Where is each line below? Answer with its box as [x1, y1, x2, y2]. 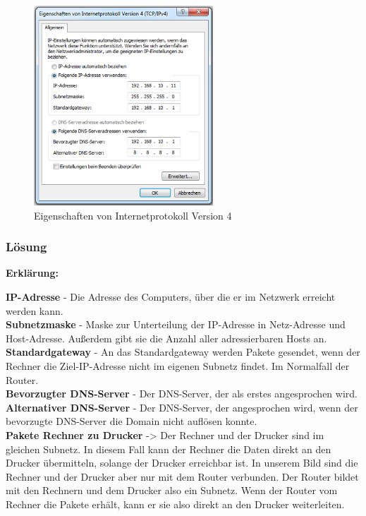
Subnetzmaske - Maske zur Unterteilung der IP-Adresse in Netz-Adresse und [6, 317, 346, 332]
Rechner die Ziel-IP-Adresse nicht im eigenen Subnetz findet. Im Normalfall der [6, 358, 350, 373]
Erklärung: [6, 265, 59, 280]
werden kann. [6, 303, 63, 318]
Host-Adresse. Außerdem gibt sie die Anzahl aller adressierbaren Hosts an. [6, 330, 327, 345]
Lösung [6, 238, 47, 256]
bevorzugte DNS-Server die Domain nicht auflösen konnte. [6, 414, 257, 428]
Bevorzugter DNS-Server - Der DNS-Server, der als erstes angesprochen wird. [6, 386, 358, 401]
